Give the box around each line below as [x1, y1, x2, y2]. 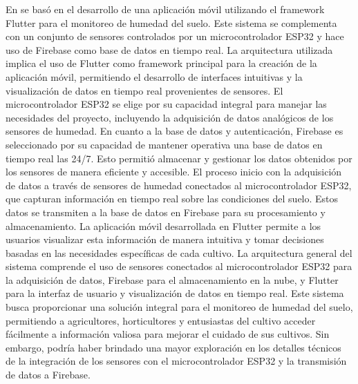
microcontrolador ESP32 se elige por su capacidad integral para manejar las [6, 97, 327, 111]
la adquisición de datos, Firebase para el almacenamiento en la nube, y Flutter [6, 272, 339, 287]
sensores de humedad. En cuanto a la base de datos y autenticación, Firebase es [6, 124, 343, 138]
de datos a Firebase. [6, 367, 91, 382]
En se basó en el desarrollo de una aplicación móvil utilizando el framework [6, 2, 325, 16]
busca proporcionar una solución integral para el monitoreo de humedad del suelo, [6, 300, 353, 314]
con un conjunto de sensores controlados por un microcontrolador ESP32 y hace [6, 29, 344, 44]
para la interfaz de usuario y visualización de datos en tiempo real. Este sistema [6, 286, 344, 300]
